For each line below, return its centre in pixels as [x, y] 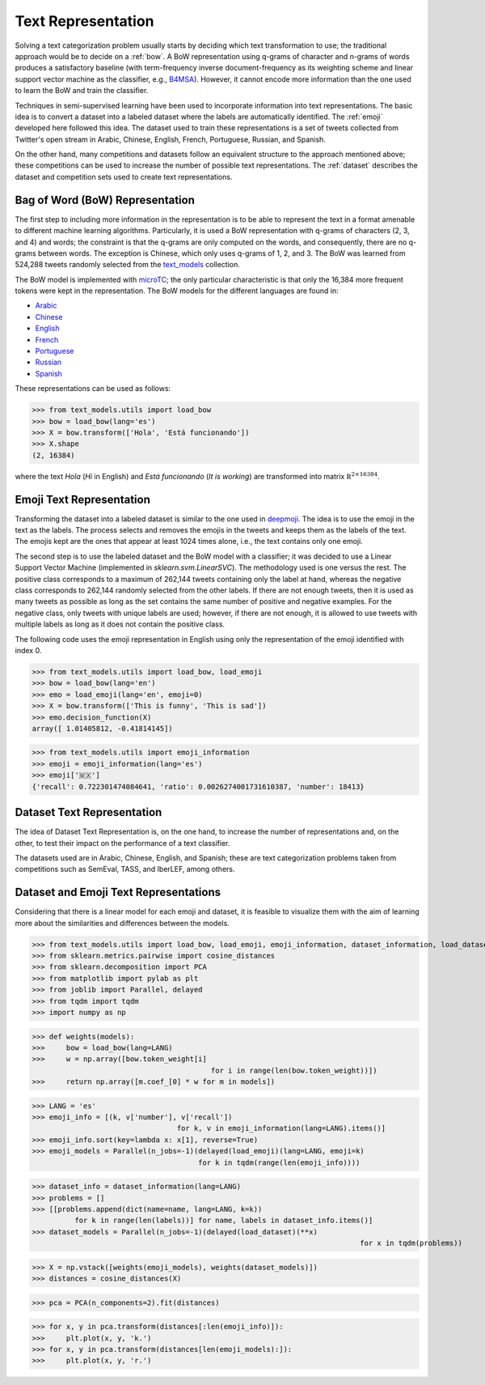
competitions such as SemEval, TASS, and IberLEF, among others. [125, 869]
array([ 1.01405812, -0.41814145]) [102, 728]
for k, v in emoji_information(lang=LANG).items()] [281, 1128]
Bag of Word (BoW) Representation [105, 200]
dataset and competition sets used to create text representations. [124, 176]
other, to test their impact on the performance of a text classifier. [122, 843]
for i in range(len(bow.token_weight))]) [294, 1070]
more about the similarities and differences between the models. [122, 923]
